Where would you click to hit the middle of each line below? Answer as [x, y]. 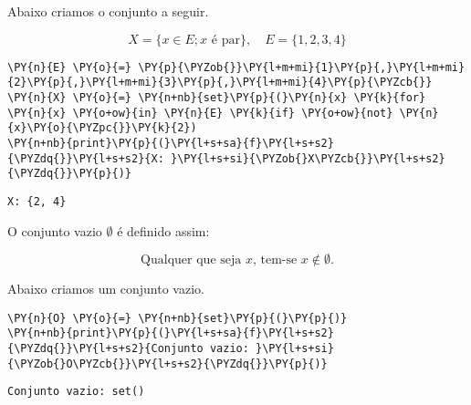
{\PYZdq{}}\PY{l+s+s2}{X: [86, 158]
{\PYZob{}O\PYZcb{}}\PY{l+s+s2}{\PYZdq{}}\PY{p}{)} [167, 363]
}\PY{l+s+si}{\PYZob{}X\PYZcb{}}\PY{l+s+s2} [308, 158]
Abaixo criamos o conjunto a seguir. [108, 11]
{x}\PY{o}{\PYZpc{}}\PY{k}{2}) [102, 128]
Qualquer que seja [191, 260]
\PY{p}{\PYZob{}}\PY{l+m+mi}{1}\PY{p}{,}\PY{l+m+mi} [302, 67]
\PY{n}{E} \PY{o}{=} [70, 67]
